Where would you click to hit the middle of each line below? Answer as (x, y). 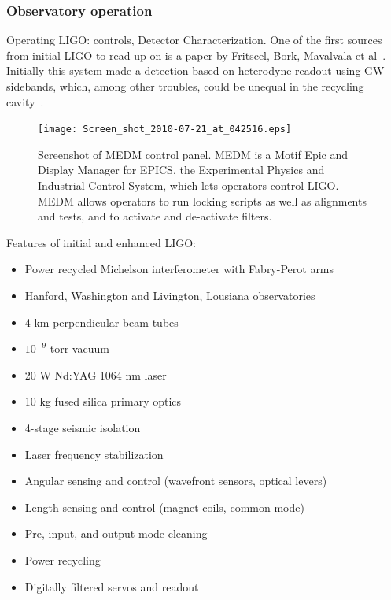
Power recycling (63, 559)
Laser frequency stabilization (94, 454)
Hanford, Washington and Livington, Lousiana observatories (170, 295)
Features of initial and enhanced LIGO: (101, 242)
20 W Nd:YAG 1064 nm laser (96, 374)
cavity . (25, 101)
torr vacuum (79, 348)
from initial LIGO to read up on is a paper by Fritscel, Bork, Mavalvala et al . (196, 55)
